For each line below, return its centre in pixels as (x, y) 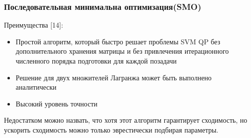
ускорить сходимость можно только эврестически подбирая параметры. (111, 129)
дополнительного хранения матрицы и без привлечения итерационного (122, 51)
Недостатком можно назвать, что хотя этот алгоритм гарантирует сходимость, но (126, 120)
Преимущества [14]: (34, 25)
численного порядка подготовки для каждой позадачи (96, 61)
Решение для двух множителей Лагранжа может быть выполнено (114, 77)
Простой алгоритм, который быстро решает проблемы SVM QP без (118, 41)
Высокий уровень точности (56, 103)
